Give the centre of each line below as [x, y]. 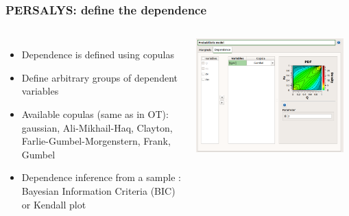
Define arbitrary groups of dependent [99, 77]
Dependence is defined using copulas [98, 55]
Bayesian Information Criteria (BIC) [98, 190]
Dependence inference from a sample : [101, 177]
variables [40, 91]
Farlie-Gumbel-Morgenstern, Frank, [96, 141]
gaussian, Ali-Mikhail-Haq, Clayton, [97, 127]
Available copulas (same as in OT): [95, 114]
